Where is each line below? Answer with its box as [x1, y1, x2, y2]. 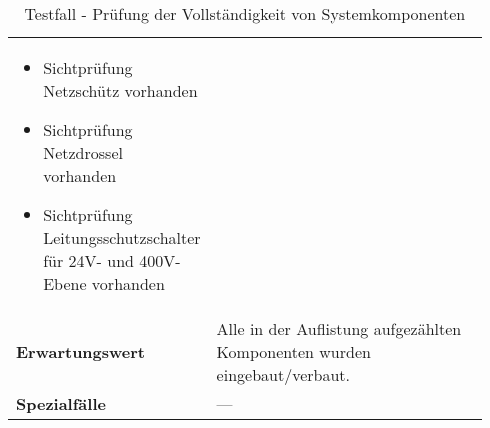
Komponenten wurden [216, 340, 371, 363]
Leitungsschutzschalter [43, 226, 201, 249]
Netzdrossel [43, 141, 123, 164]
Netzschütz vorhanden [43, 79, 198, 102]
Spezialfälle [16, 392, 106, 415]
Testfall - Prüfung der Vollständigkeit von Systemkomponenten [24, 2, 466, 25]
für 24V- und [43, 249, 134, 272]
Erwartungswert [16, 340, 146, 363]
